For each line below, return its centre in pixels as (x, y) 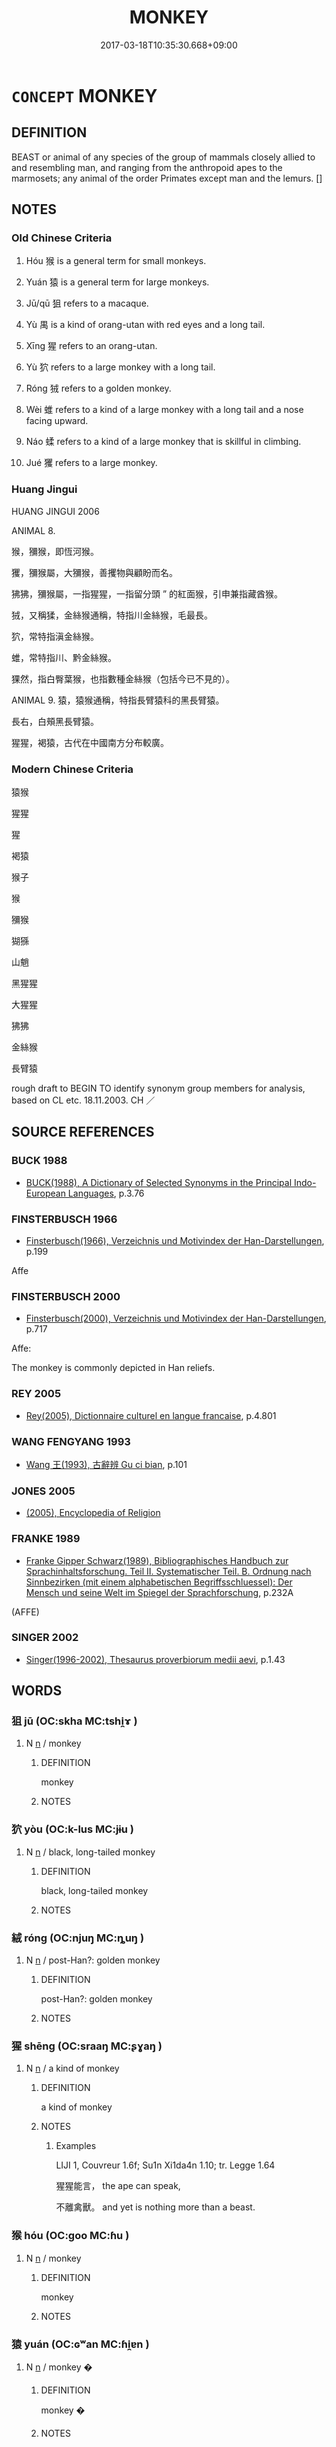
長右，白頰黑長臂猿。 (55, 721)
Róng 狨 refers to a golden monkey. (98, 388)
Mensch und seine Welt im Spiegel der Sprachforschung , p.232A (159, 1592)
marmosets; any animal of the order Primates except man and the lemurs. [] (167, 178)
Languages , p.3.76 (106, 1193)
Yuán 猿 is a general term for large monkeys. (117, 282)
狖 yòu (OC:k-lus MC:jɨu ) (72, 1829)
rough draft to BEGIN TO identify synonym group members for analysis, (158, 1088)
